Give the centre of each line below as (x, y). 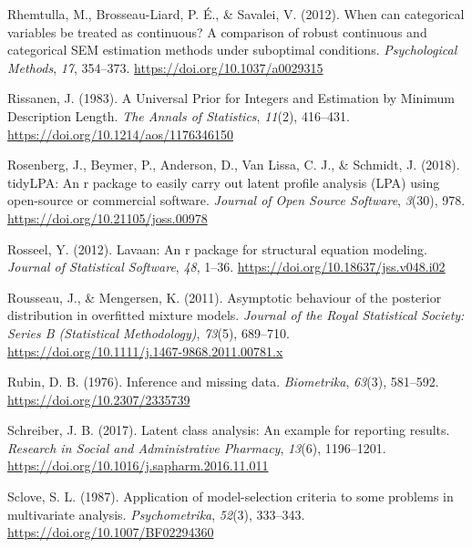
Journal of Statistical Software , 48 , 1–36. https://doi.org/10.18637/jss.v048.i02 (226, 267)
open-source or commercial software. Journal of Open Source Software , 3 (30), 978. (236, 200)
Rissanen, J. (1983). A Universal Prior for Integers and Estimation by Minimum (231, 98)
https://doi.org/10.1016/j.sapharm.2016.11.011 (138, 465)
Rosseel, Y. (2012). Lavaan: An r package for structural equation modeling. (217, 248)
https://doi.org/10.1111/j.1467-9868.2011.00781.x (145, 351)
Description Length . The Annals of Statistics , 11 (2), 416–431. (179, 115)
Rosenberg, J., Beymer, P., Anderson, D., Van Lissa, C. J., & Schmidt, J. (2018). (234, 165)
